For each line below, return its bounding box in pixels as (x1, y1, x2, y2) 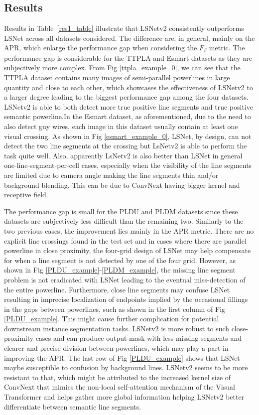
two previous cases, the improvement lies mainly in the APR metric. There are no (4, 225, 254, 236)
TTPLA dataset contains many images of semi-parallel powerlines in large (4, 72, 230, 83)
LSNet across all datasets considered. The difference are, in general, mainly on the (4, 32, 255, 43)
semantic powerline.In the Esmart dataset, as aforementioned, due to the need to (4, 111, 251, 122)
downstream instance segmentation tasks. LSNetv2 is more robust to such (4, 323, 229, 333)
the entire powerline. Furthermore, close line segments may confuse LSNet (4, 284, 230, 294)
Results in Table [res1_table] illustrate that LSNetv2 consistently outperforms (4, 23, 244, 33)
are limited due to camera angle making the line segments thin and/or (4, 169, 219, 180)
